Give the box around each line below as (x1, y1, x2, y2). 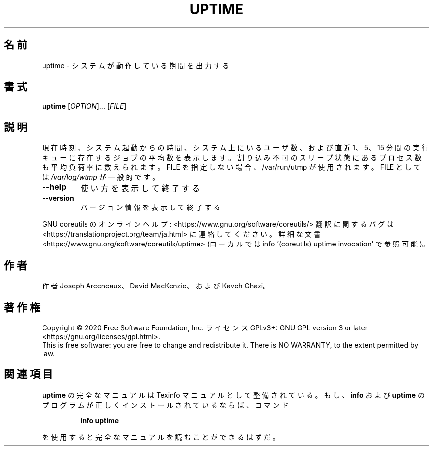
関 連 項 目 (4, 368, 53, 381)
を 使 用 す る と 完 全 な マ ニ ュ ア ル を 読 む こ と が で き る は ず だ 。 (42, 432, 280, 441)
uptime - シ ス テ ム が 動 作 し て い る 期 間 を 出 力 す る (42, 61, 229, 70)
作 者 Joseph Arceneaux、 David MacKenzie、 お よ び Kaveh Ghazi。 (42, 282, 270, 290)
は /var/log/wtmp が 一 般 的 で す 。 (42, 173, 160, 182)
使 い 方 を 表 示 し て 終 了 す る (80, 183, 200, 194)
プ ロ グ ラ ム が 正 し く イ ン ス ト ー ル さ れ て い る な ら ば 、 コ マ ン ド (42, 400, 289, 409)
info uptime (80, 416, 119, 425)
